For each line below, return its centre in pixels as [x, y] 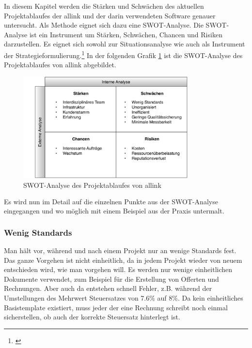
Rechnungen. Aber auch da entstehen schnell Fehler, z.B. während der [108, 288]
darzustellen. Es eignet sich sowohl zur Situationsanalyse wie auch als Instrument [125, 44]
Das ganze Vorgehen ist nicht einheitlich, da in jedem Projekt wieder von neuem [123, 260]
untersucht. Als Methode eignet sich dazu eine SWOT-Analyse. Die [104, 25]
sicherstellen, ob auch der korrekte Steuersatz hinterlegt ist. [92, 317]
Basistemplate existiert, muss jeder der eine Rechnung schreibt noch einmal [116, 307]
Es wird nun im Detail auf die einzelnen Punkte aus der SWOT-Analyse [111, 201]
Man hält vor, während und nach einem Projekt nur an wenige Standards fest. [120, 250]
